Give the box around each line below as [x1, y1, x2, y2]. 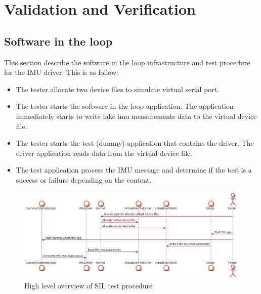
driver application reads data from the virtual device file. [16, 147, 193, 158]
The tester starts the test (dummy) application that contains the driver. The [16, 138, 254, 148]
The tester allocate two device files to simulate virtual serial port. [16, 83, 220, 94]
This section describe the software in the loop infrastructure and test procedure [4, 57, 250, 67]
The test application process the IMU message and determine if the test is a [16, 164, 252, 175]
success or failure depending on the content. [16, 174, 152, 185]
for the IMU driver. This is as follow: [4, 67, 118, 77]
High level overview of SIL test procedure [24, 280, 153, 291]
